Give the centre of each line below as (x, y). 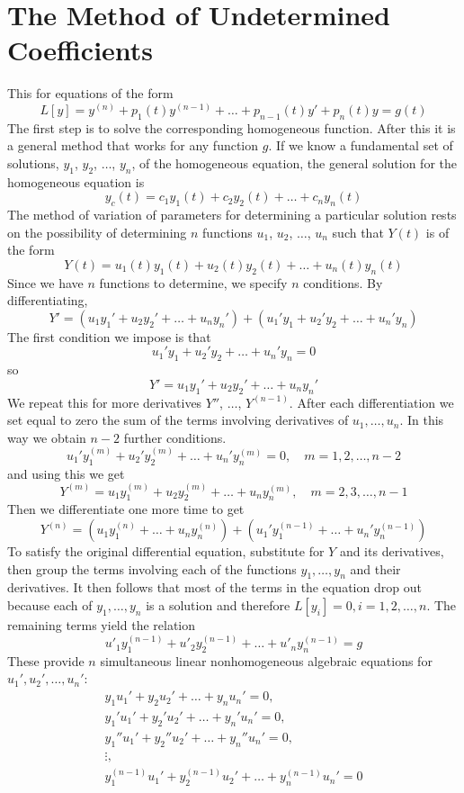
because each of (50, 605)
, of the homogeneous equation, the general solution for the (294, 162)
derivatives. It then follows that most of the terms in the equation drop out (214, 587)
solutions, (33, 162)
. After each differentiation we (371, 402)
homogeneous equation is (76, 181)
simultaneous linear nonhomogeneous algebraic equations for (266, 660)
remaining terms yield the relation (102, 625)
